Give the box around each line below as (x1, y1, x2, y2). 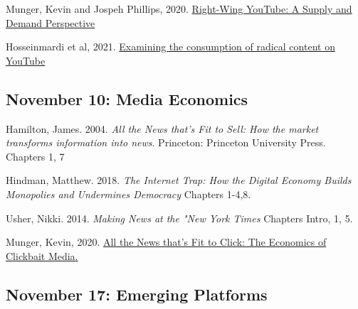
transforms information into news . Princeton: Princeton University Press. (6, 135, 326, 150)
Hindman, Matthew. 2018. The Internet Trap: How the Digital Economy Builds (6, 173, 352, 188)
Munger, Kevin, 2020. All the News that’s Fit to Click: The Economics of (6, 234, 327, 249)
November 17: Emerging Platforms (6, 283, 268, 305)
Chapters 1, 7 (6, 148, 65, 163)
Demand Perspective (6, 15, 95, 30)
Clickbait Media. (6, 248, 78, 263)
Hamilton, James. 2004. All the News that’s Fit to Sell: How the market (6, 121, 319, 136)
